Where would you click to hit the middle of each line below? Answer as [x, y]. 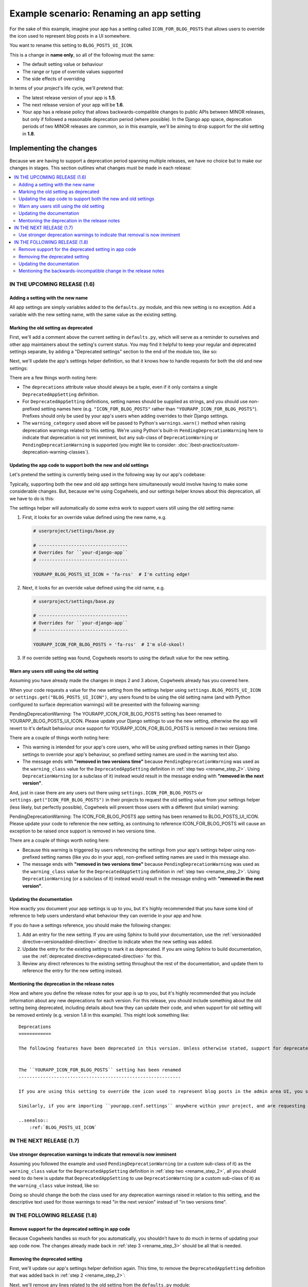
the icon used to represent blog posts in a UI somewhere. [70, 36]
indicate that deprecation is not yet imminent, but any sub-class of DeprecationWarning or [120, 438]
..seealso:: [34, 1120]
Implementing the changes [53, 149]
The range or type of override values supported [73, 72]
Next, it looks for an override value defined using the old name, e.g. [94, 587]
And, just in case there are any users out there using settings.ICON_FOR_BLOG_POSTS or [106, 792]
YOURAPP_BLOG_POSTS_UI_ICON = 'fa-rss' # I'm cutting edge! [112, 574]
